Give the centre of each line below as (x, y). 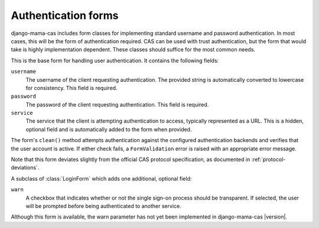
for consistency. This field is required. (71, 88)
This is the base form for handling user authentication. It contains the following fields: (115, 60)
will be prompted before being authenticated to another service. (103, 206)
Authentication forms (65, 15)
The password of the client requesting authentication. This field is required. (117, 104)
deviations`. (25, 168)
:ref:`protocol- (268, 159)
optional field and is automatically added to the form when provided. (109, 129)
